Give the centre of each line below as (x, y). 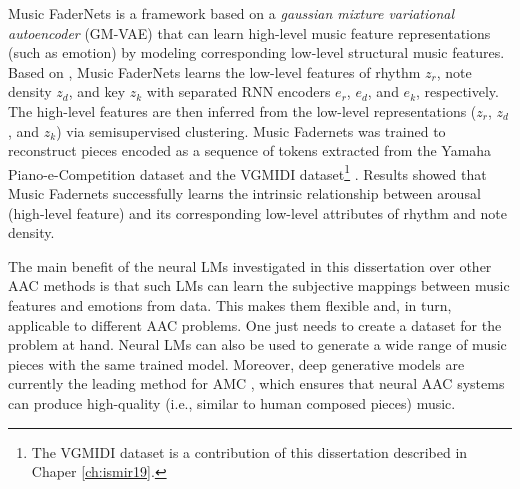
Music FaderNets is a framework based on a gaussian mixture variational (231, 13)
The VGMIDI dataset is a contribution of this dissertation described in (249, 451)
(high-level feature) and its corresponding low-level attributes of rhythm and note (258, 212)
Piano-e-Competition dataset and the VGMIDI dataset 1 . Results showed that (247, 172)
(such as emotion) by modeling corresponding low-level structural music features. (256, 52)
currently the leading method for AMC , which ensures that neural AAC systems (256, 383)
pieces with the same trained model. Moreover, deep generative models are (236, 363)
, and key (97, 91)
